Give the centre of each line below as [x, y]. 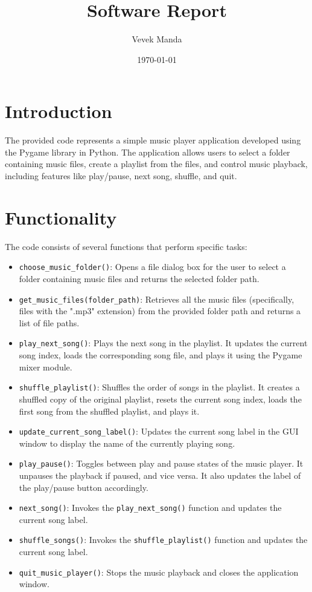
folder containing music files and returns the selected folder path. [139, 278]
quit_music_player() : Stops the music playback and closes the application [159, 572]
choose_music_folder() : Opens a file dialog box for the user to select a [152, 267]
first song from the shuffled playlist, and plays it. [109, 411]
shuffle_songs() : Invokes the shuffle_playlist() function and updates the [163, 540]
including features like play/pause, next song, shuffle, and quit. [121, 176]
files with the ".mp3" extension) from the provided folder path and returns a [160, 311]
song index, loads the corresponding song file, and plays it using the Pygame [161, 355]
